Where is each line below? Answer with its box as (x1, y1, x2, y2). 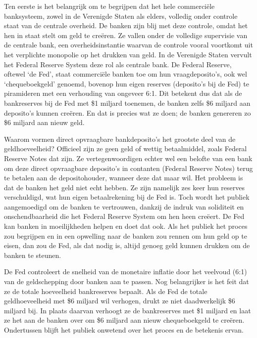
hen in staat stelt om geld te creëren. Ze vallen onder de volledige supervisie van (4, 30, 248, 40)
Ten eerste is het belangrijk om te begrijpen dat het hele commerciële (4, 1, 215, 11)
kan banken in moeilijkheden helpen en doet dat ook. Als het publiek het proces (4, 221, 248, 231)
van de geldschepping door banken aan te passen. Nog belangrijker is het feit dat (4, 276, 249, 287)
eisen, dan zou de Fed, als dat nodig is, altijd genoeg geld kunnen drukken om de (4, 240, 250, 251)
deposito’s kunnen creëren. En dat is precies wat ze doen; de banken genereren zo (4, 107, 251, 118)
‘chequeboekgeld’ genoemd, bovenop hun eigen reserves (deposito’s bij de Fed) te (4, 78, 249, 88)
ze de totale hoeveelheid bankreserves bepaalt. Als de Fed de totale (4, 286, 207, 296)
